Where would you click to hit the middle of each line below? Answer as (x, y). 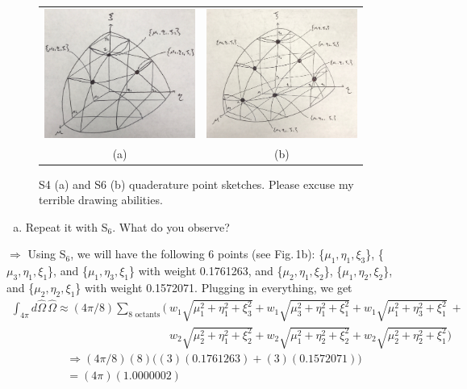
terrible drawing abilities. (101, 200)
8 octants (144, 314)
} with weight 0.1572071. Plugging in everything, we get (214, 288)
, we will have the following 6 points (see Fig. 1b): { (198, 254)
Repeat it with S (67, 226)
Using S (47, 254)
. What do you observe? (171, 226)
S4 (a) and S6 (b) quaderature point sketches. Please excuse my (196, 184)
